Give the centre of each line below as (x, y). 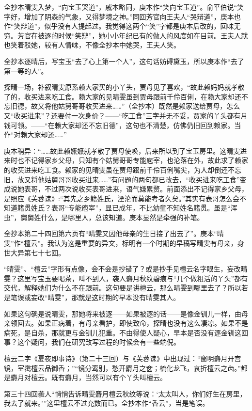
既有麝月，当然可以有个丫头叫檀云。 (109, 377)
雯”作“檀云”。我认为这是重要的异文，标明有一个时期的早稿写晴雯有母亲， (121, 243)
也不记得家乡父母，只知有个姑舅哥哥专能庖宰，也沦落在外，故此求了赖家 (133, 160)
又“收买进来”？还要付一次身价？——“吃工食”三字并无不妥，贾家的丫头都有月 (126, 115)
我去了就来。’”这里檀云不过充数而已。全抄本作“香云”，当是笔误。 (107, 403)
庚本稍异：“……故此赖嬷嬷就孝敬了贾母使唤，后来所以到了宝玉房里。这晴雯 (122, 150)
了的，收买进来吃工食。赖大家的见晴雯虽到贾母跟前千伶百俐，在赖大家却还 (123, 96)
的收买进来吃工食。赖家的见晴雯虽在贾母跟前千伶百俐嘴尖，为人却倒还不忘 (123, 169)
